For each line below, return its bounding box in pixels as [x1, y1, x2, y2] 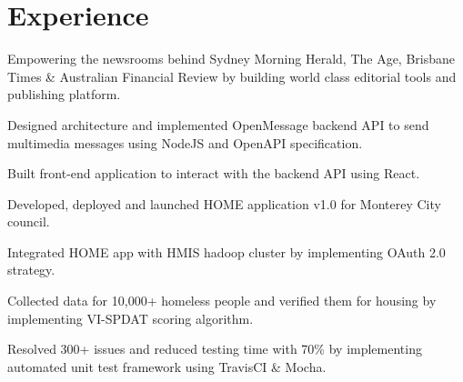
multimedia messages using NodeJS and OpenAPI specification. [7, 133, 363, 152]
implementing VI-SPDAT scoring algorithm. [7, 308, 254, 327]
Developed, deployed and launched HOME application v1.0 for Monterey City [7, 194, 441, 213]
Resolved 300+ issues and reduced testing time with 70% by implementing [7, 339, 422, 358]
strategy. [7, 260, 55, 279]
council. [7, 212, 50, 231]
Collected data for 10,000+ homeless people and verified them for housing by [7, 291, 437, 310]
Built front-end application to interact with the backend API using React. [7, 164, 420, 183]
